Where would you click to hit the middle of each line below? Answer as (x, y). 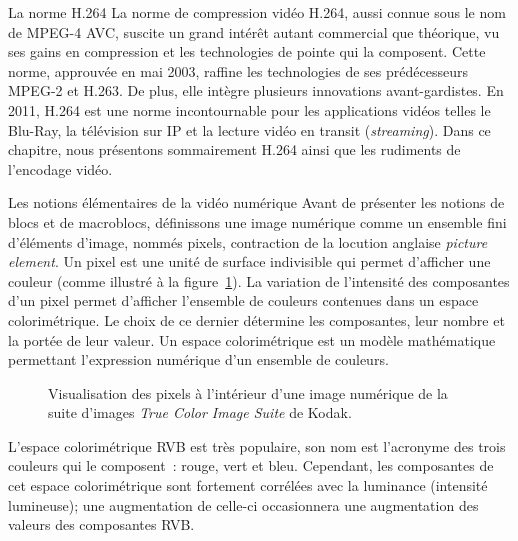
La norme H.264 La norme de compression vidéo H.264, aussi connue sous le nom (257, 12)
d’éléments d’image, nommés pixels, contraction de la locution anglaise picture (248, 241)
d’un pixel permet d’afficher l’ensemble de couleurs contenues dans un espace (243, 300)
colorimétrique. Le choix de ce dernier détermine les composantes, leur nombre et (256, 319)
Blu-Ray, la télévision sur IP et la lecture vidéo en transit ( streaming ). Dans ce (249, 129)
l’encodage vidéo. (60, 168)
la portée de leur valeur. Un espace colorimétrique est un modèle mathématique (252, 339)
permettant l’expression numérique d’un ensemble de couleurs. (198, 359)
